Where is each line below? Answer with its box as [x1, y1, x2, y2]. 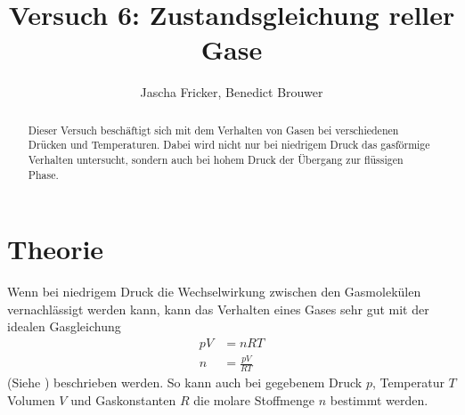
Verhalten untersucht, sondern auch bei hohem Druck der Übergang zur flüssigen [28, 152, 404, 167]
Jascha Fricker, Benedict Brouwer [140, 83, 323, 102]
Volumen [7, 390, 55, 409]
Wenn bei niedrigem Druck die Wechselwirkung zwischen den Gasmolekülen [7, 282, 421, 301]
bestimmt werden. [330, 390, 428, 409]
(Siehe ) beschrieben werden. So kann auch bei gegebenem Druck [7, 373, 363, 392]
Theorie [7, 231, 104, 267]
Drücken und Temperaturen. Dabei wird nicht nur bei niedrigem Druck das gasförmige [28, 137, 430, 152]
